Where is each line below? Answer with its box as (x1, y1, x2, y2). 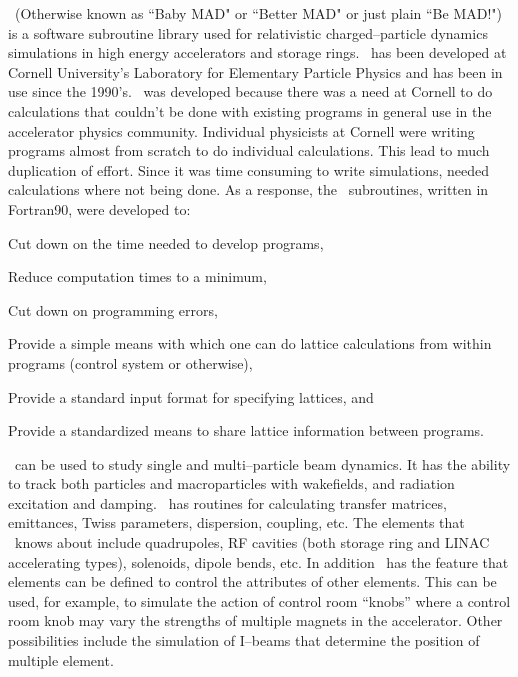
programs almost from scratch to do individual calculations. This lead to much (8, 140, 490, 161)
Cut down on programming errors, (8, 299, 218, 320)
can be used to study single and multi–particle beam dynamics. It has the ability (14, 453, 511, 474)
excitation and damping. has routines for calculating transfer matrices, (8, 492, 447, 513)
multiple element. (8, 649, 114, 670)
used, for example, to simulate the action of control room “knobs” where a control (8, 590, 511, 611)
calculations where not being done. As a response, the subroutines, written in (8, 179, 489, 200)
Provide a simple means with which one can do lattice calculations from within (8, 333, 492, 354)
